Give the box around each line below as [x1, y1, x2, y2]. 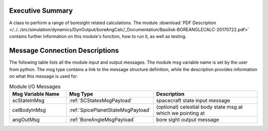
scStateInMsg [12, 97, 45, 104]
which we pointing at [156, 109, 205, 116]
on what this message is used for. [9, 73, 78, 79]
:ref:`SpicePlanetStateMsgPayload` [69, 106, 151, 113]
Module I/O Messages [9, 83, 61, 90]
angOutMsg [12, 116, 40, 123]
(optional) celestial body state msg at [156, 103, 243, 110]
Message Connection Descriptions [9, 46, 119, 55]
